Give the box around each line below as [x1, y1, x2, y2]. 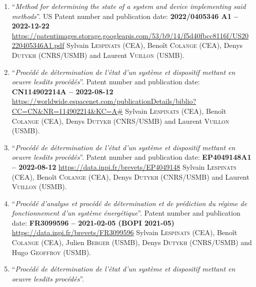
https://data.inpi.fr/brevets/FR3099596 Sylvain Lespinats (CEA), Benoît [11, 227, 237, 238]
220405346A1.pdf [11, 40, 64, 50]
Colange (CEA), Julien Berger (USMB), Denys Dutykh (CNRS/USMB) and [11, 237, 252, 248]
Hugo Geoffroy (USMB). [11, 247, 91, 257]
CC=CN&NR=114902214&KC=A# [11, 105, 123, 116]
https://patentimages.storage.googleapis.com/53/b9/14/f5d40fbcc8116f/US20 [11, 30, 249, 40]
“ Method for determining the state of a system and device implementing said [11, 1, 246, 11]
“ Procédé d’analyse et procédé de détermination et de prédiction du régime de [11, 198, 247, 208]
